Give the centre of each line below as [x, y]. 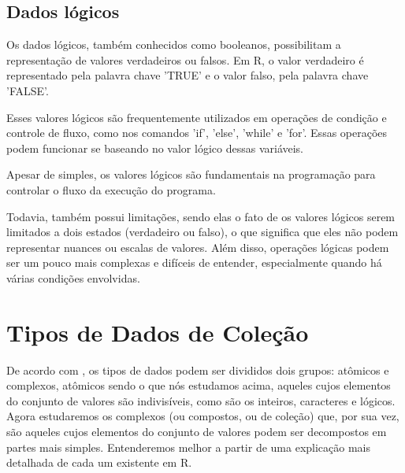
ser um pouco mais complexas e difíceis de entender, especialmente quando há [194, 262]
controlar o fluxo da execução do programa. [111, 189]
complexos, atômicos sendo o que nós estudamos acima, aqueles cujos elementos [199, 385]
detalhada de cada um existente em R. [99, 462]
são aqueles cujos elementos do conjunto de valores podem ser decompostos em [197, 432]
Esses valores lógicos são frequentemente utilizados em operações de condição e [197, 117]
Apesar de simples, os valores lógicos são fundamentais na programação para [191, 174]
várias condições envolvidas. [73, 277]
